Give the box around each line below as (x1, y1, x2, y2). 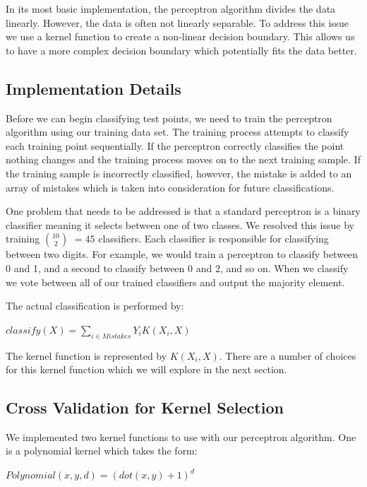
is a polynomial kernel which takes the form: (6, 443, 198, 458)
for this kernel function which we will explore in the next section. (6, 362, 287, 377)
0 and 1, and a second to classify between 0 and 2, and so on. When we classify (6, 260, 349, 275)
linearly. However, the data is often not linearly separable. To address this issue (6, 15, 349, 30)
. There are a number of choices (219, 348, 356, 363)
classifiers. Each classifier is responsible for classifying (98, 231, 329, 246)
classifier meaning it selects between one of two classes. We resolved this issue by (6, 217, 354, 232)
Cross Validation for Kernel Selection (6, 397, 284, 418)
